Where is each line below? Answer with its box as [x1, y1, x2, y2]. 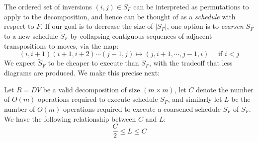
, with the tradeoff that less [149, 58, 233, 68]
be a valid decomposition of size [43, 84, 140, 94]
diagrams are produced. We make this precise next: [4, 68, 160, 77]
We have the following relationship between [4, 113, 136, 124]
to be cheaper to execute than [48, 58, 139, 68]
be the [231, 94, 251, 104]
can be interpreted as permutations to [133, 1, 249, 11]
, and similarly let [168, 94, 222, 104]
